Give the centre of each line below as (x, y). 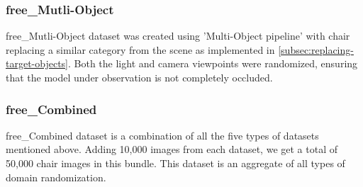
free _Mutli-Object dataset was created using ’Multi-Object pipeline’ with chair (178, 36)
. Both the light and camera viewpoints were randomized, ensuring (213, 63)
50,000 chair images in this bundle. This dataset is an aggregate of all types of (175, 163)
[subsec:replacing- (316, 49)
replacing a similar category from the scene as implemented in (140, 49)
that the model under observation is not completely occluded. (139, 77)
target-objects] (37, 63)
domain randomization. (56, 177)
